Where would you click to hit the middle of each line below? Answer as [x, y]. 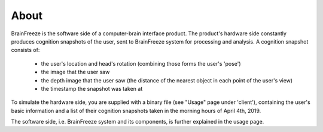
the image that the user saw [75, 72]
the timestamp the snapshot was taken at [92, 88]
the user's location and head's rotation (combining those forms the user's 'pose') [141, 63]
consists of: [25, 50]
